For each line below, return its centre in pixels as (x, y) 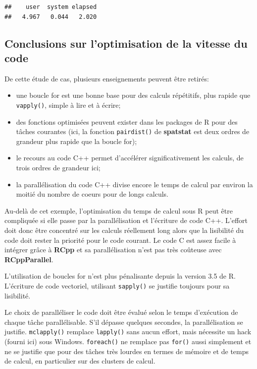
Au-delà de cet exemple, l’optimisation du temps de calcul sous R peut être (119, 210)
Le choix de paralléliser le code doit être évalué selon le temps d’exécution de (121, 312)
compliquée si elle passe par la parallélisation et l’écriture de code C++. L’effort (126, 220)
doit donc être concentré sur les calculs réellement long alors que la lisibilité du (124, 230)
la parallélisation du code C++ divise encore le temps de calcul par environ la (134, 184)
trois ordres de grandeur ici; (58, 168)
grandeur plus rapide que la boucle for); (77, 141)
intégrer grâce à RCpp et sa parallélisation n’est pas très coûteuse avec (113, 250)
